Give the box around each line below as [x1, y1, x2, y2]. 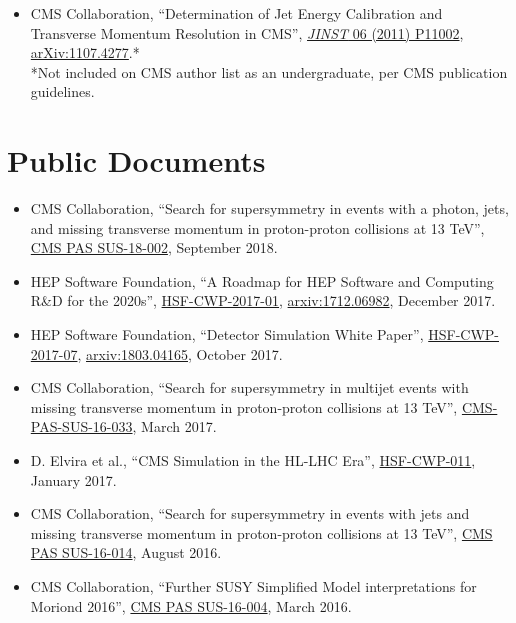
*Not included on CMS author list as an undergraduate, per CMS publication [30, 61, 508, 82]
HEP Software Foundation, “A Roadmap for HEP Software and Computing [30, 270, 494, 291]
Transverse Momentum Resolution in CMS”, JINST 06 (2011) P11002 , [30, 22, 464, 43]
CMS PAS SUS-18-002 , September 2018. [30, 237, 278, 258]
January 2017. [30, 469, 117, 490]
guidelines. [30, 81, 95, 102]
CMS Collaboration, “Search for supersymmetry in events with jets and [30, 503, 470, 524]
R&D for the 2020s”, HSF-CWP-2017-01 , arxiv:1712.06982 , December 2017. [30, 290, 496, 311]
